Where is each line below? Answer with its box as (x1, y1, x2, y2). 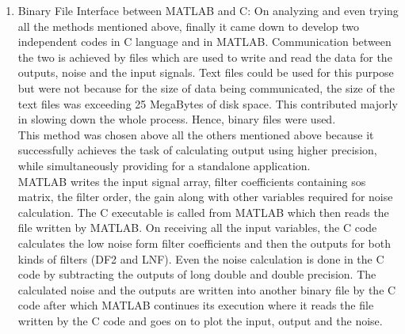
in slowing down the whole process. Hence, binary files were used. (17, 111, 336, 127)
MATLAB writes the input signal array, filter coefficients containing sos (17, 173, 366, 189)
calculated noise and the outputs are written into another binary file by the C (17, 281, 396, 298)
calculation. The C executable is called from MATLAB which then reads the (17, 203, 389, 220)
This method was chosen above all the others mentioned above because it (17, 126, 374, 142)
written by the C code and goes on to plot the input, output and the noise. (17, 312, 383, 328)
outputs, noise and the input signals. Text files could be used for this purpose (17, 64, 394, 81)
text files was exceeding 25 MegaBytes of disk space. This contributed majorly (17, 95, 398, 112)
